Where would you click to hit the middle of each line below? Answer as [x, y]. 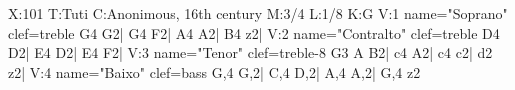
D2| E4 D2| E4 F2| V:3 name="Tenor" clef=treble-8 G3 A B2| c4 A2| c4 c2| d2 [250, 52]
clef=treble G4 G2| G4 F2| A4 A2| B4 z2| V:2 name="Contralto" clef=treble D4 [254, 32]
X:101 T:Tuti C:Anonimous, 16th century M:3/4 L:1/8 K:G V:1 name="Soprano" [258, 13]
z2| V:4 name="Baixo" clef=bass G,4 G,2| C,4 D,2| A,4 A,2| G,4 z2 [214, 71]
